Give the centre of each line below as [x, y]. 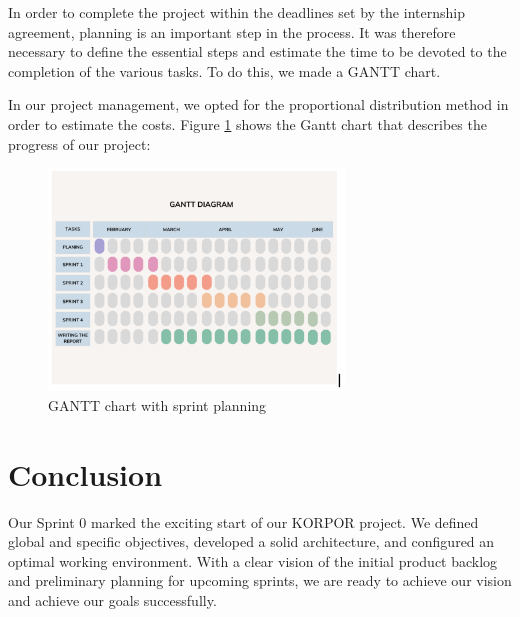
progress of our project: [79, 143]
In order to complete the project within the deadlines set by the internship [236, 12]
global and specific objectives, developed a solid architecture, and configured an [251, 541]
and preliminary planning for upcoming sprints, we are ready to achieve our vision [260, 580]
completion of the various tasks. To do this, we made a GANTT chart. [224, 70]
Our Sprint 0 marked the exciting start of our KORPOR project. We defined [243, 521]
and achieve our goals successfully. [112, 600]
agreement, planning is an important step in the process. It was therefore [232, 31]
